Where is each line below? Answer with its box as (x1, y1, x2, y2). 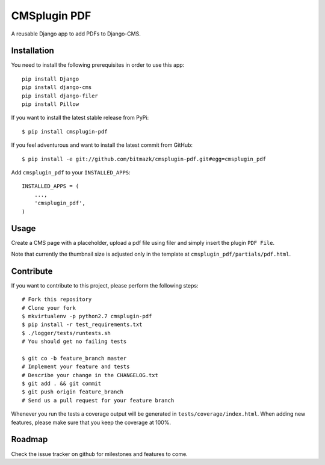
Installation (11, 46, 54, 56)
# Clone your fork (22, 304, 76, 311)
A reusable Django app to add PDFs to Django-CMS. (11, 30, 141, 37)
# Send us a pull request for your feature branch (22, 397, 175, 404)
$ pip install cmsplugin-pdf (22, 128, 108, 135)
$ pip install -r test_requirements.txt (22, 321, 143, 328)
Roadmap (11, 434, 48, 445)
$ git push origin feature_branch (22, 389, 123, 395)
